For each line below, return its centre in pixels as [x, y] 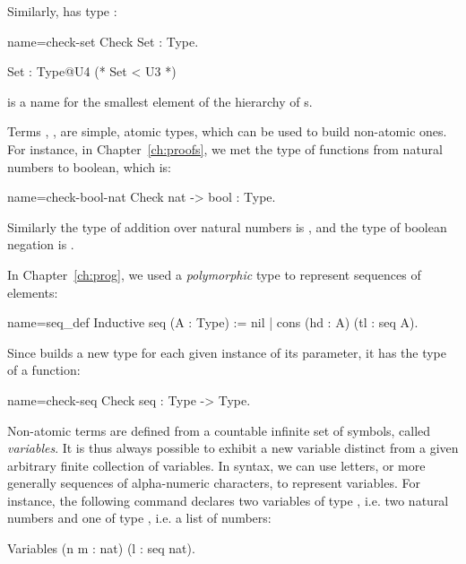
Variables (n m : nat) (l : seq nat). [101, 548]
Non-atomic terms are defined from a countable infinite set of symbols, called [219, 430]
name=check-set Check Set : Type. [103, 41]
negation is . [41, 244]
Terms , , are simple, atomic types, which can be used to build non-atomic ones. [227, 131]
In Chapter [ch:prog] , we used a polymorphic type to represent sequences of [214, 274]
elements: [33, 292]
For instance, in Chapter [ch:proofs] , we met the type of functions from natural [225, 148]
